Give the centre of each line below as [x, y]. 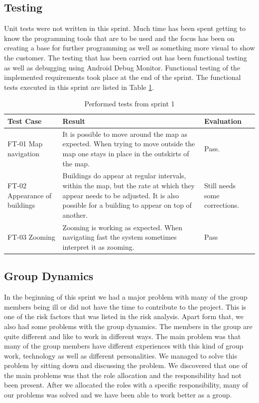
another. [75, 214]
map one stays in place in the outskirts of [126, 153]
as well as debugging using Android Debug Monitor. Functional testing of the [122, 67]
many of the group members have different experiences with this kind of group [124, 346]
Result [74, 121]
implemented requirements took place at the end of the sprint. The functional [123, 77]
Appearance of [30, 195]
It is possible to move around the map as [125, 134]
